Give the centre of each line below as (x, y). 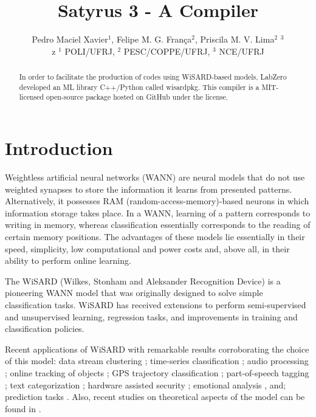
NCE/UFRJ (242, 51)
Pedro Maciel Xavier (70, 39)
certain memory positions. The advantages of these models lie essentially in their (155, 236)
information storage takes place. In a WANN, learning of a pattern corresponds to (158, 212)
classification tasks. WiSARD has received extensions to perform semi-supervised (156, 304)
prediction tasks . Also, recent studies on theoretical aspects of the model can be (155, 397)
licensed (32, 97)
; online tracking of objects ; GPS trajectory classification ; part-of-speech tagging (157, 372)
